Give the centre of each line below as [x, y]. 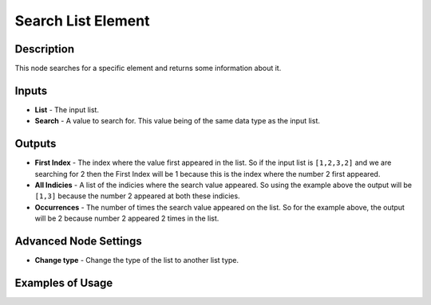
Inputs [31, 90]
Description [45, 49]
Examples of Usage [64, 283]
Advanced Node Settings [79, 242]
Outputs [36, 144]
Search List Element [82, 21]
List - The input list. [67, 109]
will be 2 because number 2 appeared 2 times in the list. [127, 218]
